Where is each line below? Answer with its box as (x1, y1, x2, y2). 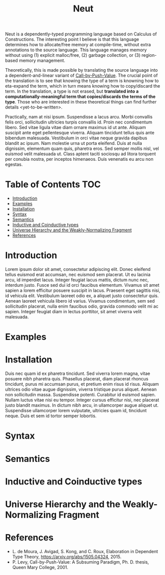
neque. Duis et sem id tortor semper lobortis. (5, 413, 97, 419)
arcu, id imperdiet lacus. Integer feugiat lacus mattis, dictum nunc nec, (5, 277, 149, 283)
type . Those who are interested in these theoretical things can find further (5, 99, 157, 105)
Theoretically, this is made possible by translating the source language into (5, 67, 158, 73)
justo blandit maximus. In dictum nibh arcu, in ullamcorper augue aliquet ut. (5, 402, 159, 408)
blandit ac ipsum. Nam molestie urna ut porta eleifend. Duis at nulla (5, 140, 142, 146)
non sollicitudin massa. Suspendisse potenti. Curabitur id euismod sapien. (5, 392, 156, 398)
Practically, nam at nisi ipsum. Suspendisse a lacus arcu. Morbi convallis (5, 114, 153, 120)
